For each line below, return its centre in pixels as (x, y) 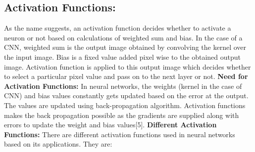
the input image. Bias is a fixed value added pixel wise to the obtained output (122, 57)
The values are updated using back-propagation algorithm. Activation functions (125, 105)
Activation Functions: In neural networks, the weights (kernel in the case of (123, 86)
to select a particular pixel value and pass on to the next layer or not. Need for (126, 76)
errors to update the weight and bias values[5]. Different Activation (110, 125)
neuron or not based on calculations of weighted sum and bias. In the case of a (123, 37)
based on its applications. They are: (58, 144)
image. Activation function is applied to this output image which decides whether (127, 66)
